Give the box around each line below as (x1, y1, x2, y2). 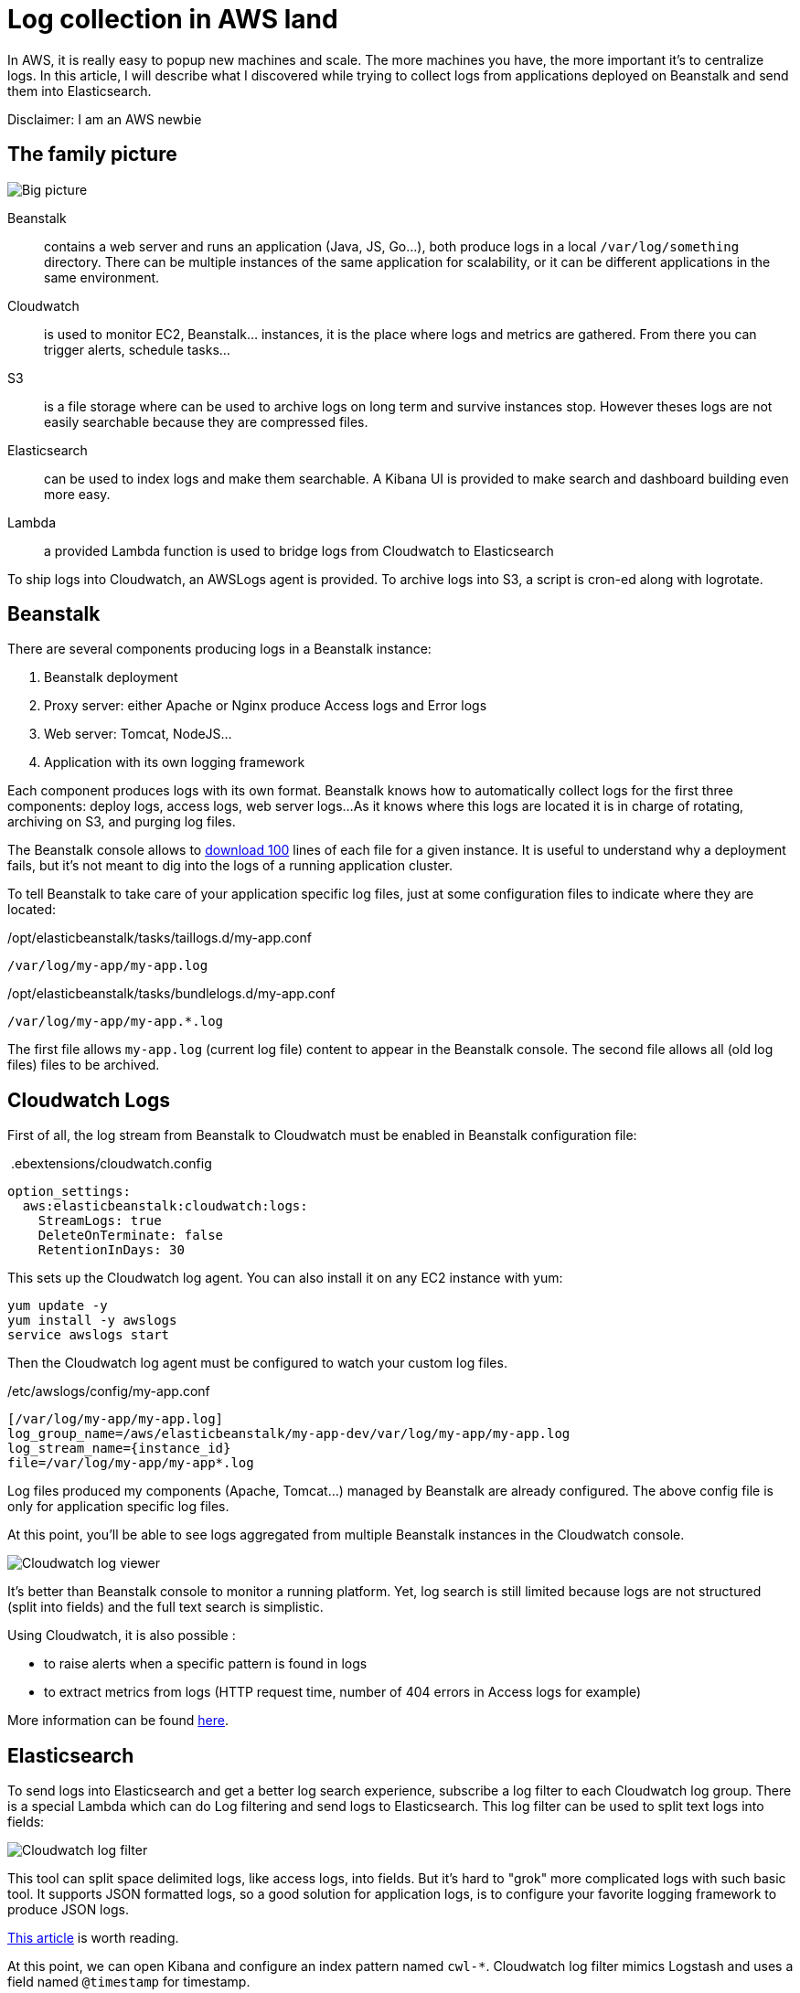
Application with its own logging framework (44, 754, 305, 771)
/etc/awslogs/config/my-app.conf (7, 1383, 210, 1400)
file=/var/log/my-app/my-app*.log (7, 1455, 254, 1471)
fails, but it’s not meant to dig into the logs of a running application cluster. (7, 858, 453, 874)
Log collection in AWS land (7, 4, 338, 35)
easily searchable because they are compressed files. (44, 413, 368, 430)
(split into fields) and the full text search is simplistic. (7, 1599, 324, 1615)
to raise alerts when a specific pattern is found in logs (44, 1656, 368, 1672)
